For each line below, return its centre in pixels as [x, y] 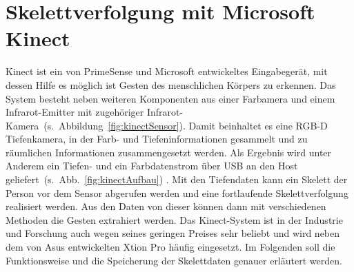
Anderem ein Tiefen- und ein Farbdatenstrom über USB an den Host [152, 166]
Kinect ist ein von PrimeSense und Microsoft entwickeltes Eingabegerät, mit [167, 71]
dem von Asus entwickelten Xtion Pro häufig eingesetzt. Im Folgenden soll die [170, 247]
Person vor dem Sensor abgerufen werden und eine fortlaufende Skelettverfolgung [177, 192]
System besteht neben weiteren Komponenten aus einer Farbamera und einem [170, 98]
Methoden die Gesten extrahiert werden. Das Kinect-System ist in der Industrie [174, 219]
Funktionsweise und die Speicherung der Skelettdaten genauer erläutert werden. [174, 260]
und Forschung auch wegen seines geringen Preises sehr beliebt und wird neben [173, 233]
